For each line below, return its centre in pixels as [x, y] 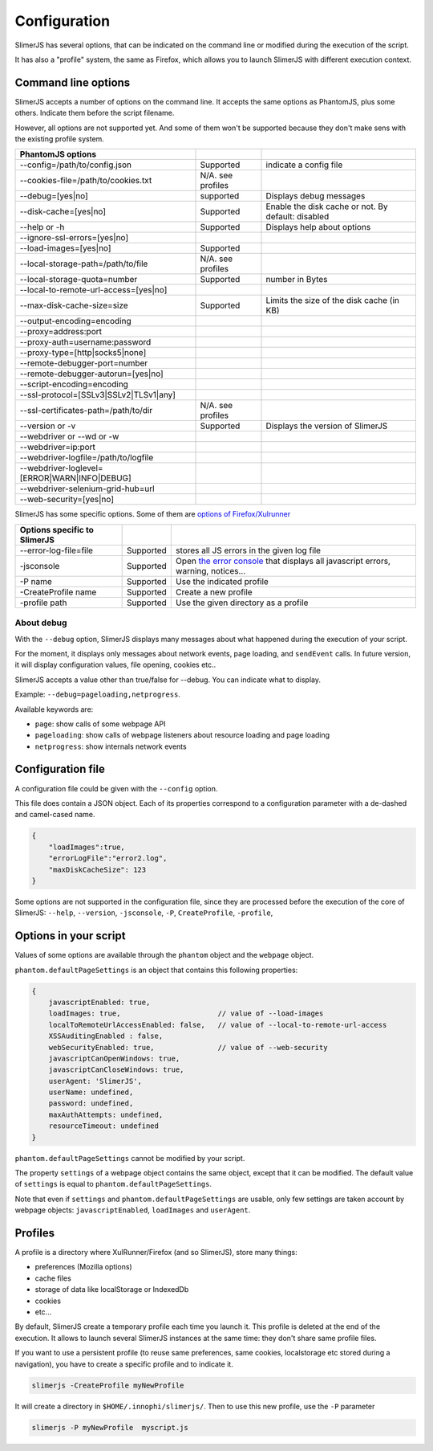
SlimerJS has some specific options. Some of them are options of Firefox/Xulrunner [153, 514]
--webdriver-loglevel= [61, 468]
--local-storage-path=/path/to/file [84, 264]
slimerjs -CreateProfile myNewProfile [108, 1385]
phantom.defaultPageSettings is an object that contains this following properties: [156, 970]
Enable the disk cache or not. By [327, 206]
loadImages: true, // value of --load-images [186, 1014]
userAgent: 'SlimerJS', [95, 1081]
